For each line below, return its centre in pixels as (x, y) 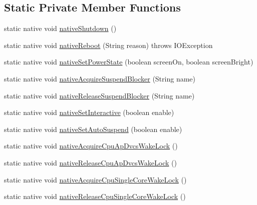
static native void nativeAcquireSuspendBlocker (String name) (100, 78)
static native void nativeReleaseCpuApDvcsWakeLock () (90, 162)
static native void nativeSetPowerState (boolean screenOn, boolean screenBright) (129, 62)
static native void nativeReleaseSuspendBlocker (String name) (99, 95)
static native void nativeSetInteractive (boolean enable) (89, 112)
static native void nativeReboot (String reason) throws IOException (108, 45)
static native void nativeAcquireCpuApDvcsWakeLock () (91, 146)
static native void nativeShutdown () (60, 28)
